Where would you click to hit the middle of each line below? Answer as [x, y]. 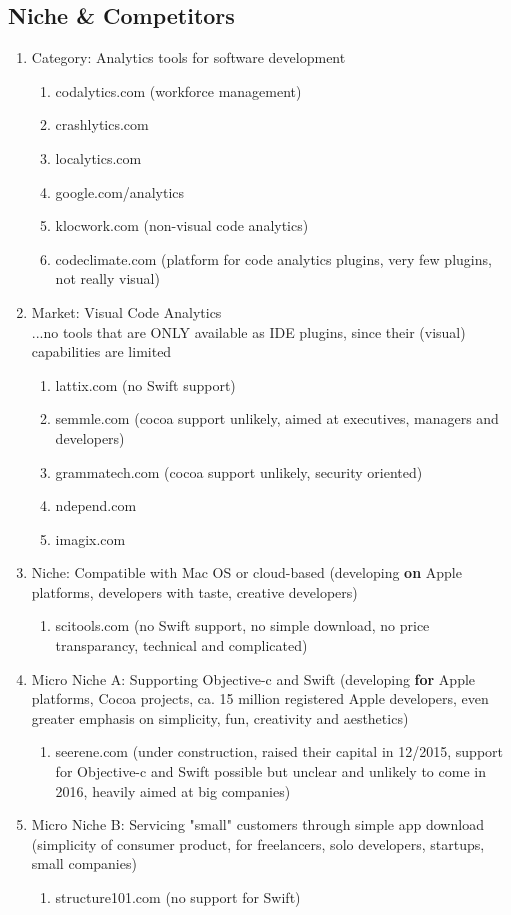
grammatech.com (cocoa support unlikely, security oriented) [239, 471]
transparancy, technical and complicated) [181, 645]
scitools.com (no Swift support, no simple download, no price [242, 625]
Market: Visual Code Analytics [126, 311]
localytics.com [98, 157]
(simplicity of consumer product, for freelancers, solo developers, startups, [258, 843]
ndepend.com [96, 505]
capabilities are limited [101, 351]
